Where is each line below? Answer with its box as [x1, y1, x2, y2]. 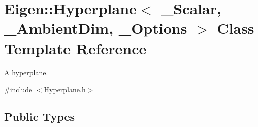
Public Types [4, 109, 75, 124]
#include [4, 84, 33, 95]
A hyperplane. [4, 67, 48, 77]
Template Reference [4, 37, 147, 58]
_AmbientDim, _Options [4, 18, 187, 38]
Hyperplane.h [44, 84, 86, 95]
